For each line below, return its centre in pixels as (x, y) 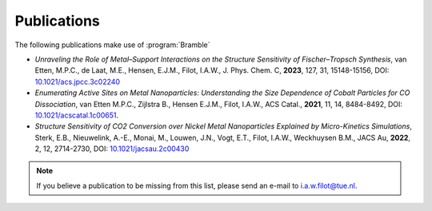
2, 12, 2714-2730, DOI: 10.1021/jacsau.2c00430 (112, 149)
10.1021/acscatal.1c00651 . (77, 115)
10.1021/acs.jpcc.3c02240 (77, 82)
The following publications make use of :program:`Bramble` (112, 45)
